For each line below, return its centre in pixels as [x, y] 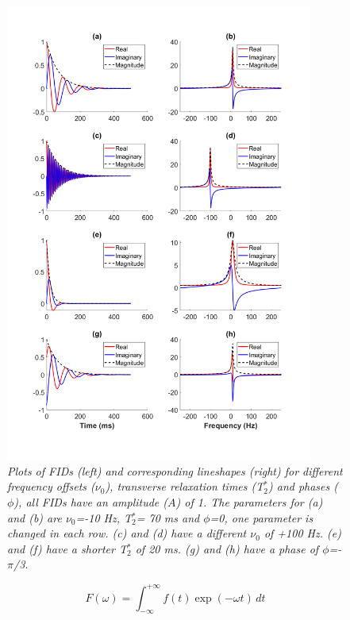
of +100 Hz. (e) [302, 533]
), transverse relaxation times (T [185, 486]
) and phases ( [303, 486]
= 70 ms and [168, 517]
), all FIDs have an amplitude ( [91, 502]
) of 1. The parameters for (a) [249, 502]
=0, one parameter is [262, 517]
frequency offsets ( [51, 486]
